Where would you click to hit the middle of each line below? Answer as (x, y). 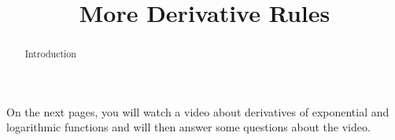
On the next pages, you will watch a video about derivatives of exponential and (198, 111)
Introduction (50, 54)
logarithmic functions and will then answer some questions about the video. (188, 127)
